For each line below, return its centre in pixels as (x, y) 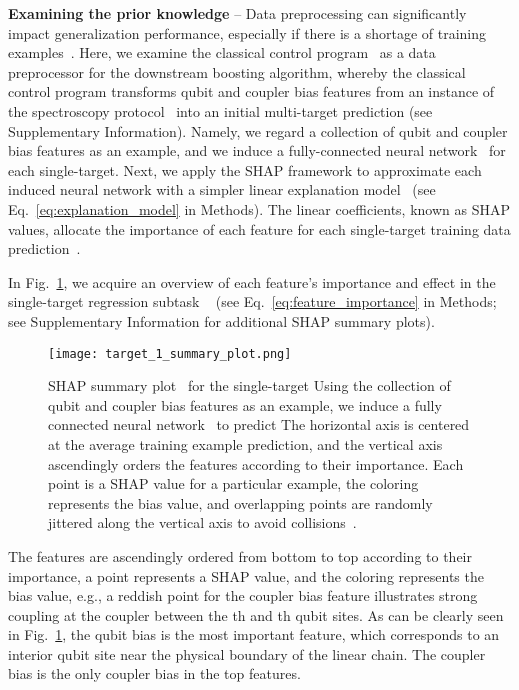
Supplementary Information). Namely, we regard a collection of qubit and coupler (258, 130)
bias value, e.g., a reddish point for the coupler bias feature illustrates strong (243, 595)
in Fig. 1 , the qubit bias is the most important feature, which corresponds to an (254, 634)
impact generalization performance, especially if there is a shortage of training (247, 32)
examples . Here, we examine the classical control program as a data (222, 52)
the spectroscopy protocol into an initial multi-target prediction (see (220, 110)
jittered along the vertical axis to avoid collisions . (202, 522)
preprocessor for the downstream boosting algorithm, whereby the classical (237, 71)
